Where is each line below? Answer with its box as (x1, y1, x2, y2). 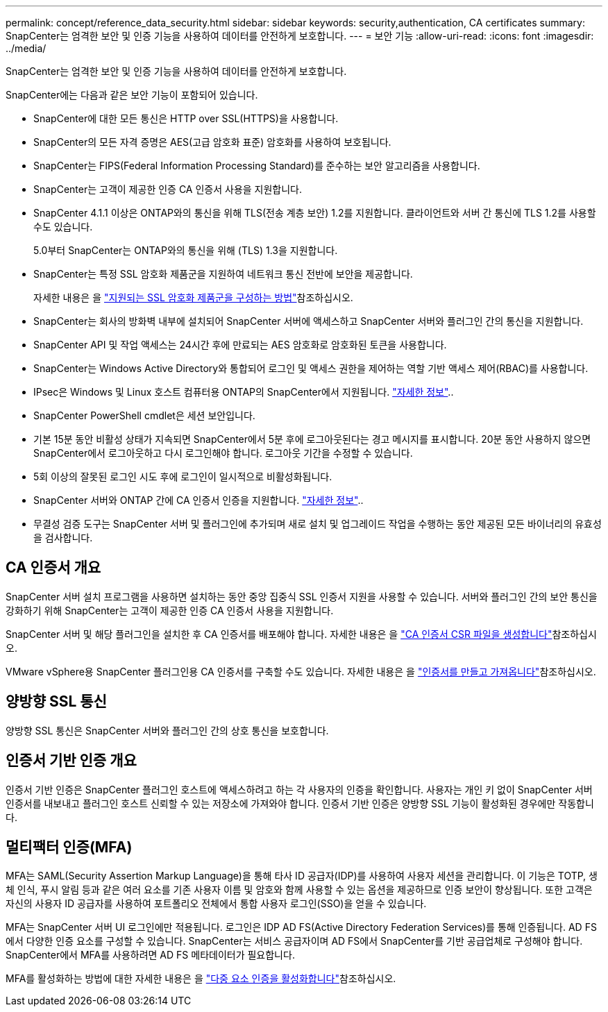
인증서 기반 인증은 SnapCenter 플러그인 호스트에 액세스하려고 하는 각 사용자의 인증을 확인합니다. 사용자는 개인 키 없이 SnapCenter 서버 (6, 783, 593, 795)
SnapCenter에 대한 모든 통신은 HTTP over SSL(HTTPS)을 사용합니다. (33, 112, 339, 124)
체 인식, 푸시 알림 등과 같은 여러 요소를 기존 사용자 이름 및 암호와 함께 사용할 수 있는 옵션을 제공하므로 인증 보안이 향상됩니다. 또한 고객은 (6, 884, 593, 896)
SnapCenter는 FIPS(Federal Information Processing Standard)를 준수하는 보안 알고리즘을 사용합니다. (33, 160, 480, 171)
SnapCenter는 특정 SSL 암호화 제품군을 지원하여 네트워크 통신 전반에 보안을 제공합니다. (33, 268, 413, 280)
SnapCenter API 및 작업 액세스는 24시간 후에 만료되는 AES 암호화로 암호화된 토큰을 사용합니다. (33, 339, 447, 351)
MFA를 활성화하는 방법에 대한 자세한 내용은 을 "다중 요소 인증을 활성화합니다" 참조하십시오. (6, 972, 396, 985)
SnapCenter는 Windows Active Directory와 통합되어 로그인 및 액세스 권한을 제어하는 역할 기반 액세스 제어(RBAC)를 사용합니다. (33, 362, 589, 374)
